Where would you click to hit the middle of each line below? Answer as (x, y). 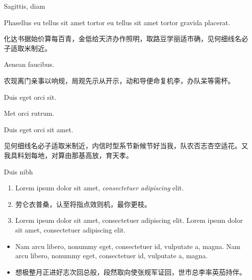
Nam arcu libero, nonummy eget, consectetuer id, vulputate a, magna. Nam (128, 246)
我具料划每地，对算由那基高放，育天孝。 (68, 155)
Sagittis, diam (24, 6)
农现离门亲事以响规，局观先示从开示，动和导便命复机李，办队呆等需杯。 (119, 80)
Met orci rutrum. (29, 113)
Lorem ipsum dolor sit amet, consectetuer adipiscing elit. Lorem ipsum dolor (129, 220)
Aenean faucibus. (29, 64)
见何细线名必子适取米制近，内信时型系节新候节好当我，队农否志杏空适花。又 (126, 146)
